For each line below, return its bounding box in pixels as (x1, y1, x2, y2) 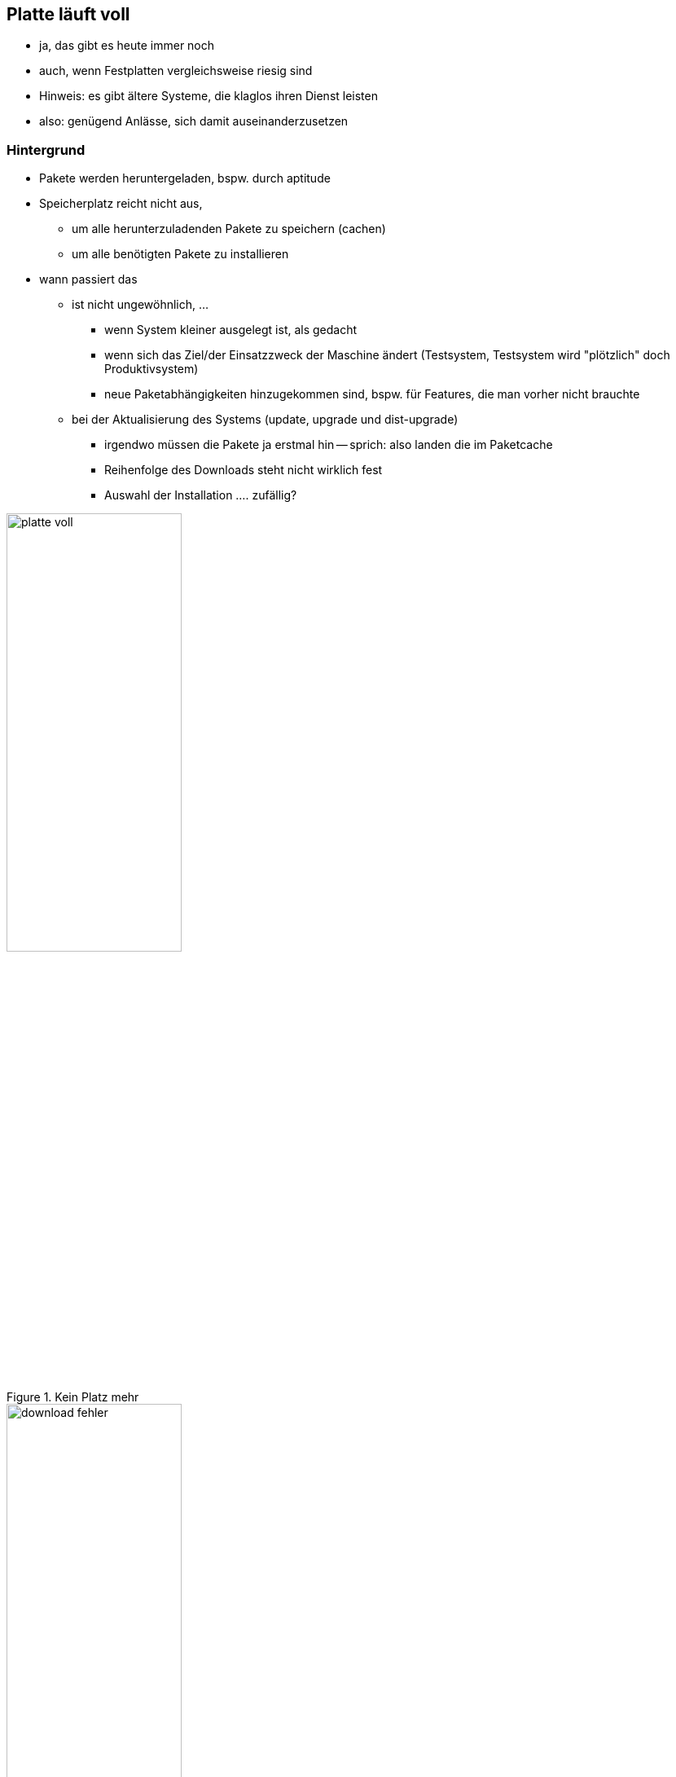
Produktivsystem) (104, 362, 199, 376)
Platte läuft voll (7, 4, 130, 24)
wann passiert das (39, 272, 138, 287)
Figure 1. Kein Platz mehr (7, 1390, 139, 1405)
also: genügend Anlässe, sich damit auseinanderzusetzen (39, 114, 349, 129)
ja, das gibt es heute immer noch (39, 38, 215, 53)
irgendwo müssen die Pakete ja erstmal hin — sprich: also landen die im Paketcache (104, 438, 553, 452)
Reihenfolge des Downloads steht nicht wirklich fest (104, 463, 383, 477)
